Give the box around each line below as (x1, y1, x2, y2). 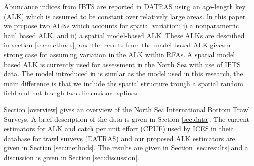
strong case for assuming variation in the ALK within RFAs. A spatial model (4, 49, 235, 59)
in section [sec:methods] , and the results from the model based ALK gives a (4, 40, 231, 50)
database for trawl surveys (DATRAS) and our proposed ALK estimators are (4, 133, 235, 143)
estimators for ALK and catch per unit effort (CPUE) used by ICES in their (4, 123, 233, 134)
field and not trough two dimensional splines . (4, 88, 141, 98)
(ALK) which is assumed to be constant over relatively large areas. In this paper (4, 11, 246, 21)
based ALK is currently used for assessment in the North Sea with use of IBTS (4, 59, 241, 69)
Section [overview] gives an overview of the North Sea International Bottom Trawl (4, 104, 250, 114)
